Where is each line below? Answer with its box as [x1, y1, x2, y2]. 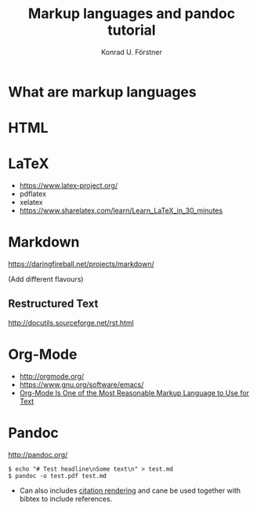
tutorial [107, 21, 156, 39]
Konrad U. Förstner [100, 47, 163, 56]
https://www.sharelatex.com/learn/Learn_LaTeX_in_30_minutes [19, 206, 223, 216]
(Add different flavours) [8, 275, 84, 283]
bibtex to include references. [19, 494, 113, 503]
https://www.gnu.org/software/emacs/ [19, 380, 144, 389]
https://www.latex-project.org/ [19, 181, 118, 191]
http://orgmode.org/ [19, 371, 85, 381]
